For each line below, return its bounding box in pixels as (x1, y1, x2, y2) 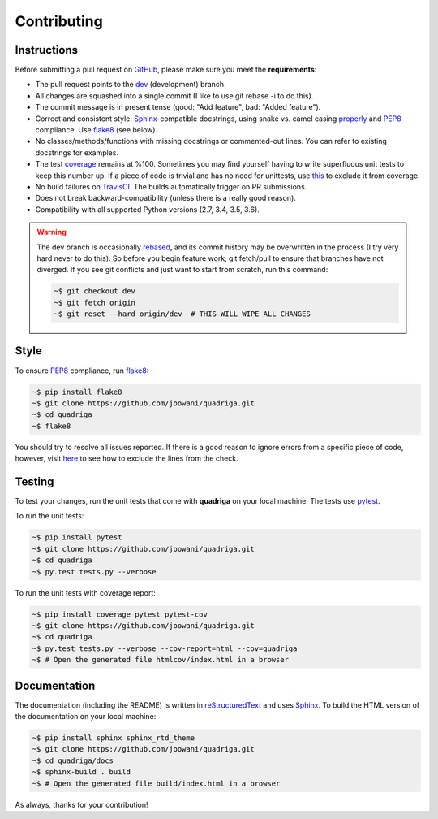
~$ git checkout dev (54, 287, 135, 296)
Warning (36, 227, 67, 237)
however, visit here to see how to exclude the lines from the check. (15, 453, 238, 463)
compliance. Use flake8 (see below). (35, 125, 158, 135)
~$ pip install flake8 (32, 387, 122, 396)
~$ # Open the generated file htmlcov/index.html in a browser (32, 655, 290, 665)
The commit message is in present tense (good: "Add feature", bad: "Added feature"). (35, 102, 321, 112)
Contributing (15, 12, 103, 30)
